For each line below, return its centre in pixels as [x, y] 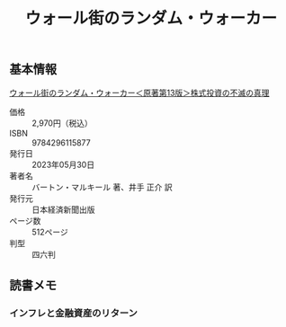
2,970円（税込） [62, 123]
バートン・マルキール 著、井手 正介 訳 [102, 187]
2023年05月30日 [63, 164]
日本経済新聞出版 [63, 209]
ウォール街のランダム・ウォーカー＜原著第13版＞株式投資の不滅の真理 [139, 93]
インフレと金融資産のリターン [73, 313]
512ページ [50, 232]
